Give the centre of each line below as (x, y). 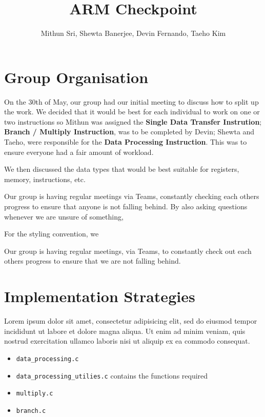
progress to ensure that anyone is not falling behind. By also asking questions (126, 206)
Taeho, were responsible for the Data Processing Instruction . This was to (126, 142)
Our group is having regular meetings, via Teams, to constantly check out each (128, 251)
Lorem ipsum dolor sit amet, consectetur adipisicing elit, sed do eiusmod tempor (131, 321)
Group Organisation (76, 77)
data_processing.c (47, 359)
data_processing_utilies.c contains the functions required (112, 375)
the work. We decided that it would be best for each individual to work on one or (132, 112)
